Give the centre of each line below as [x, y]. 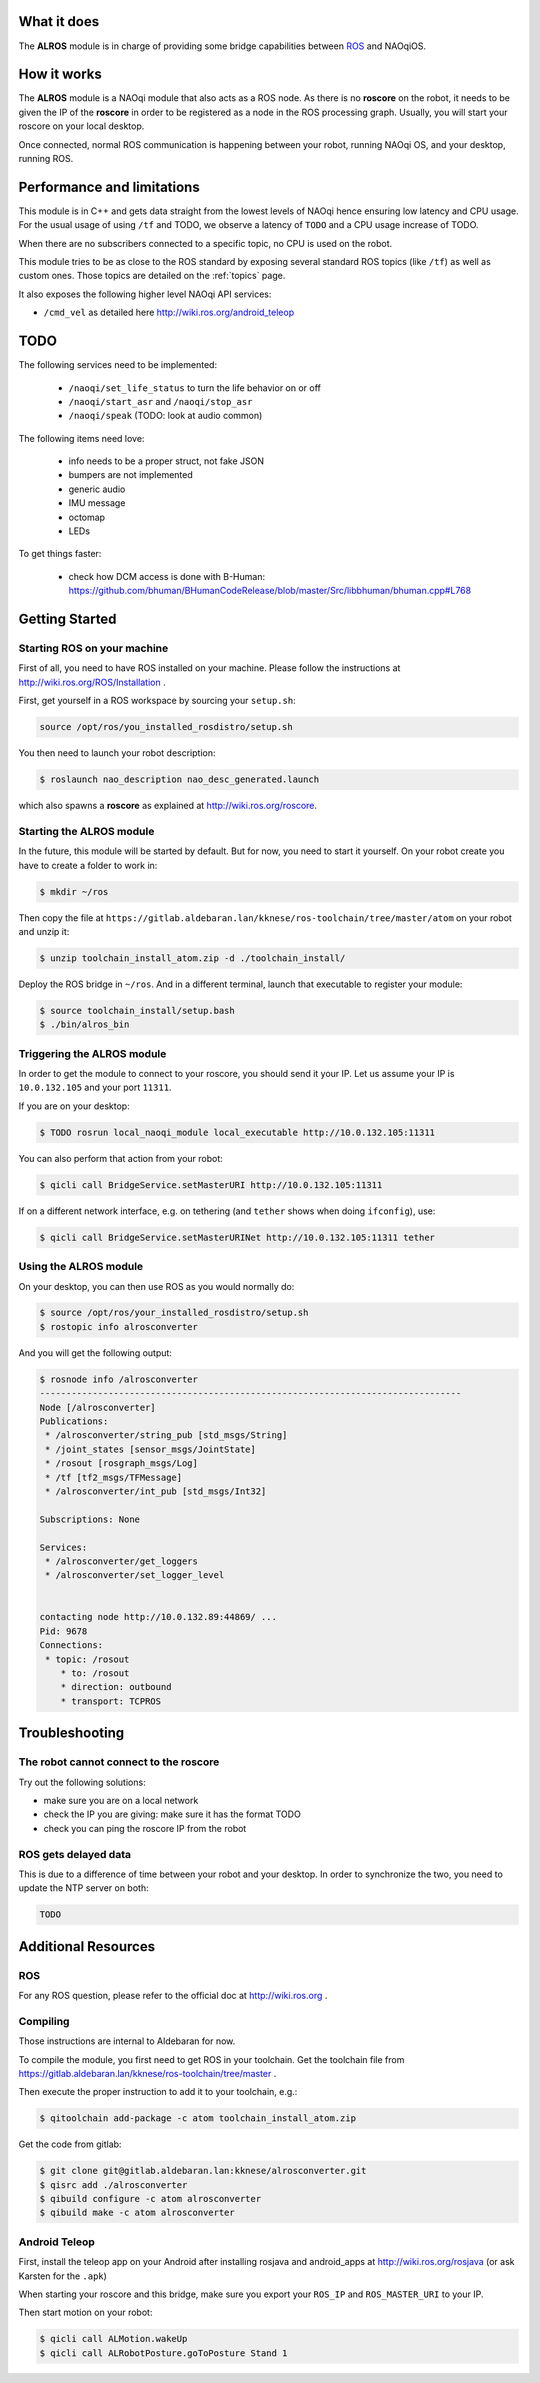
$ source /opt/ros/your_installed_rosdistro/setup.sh [174, 1313]
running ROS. [46, 158]
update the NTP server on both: [83, 1888]
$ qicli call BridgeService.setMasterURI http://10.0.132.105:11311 [211, 1184]
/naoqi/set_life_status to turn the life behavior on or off [195, 387]
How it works [60, 74]
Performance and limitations [109, 186]
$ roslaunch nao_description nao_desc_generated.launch [179, 779]
